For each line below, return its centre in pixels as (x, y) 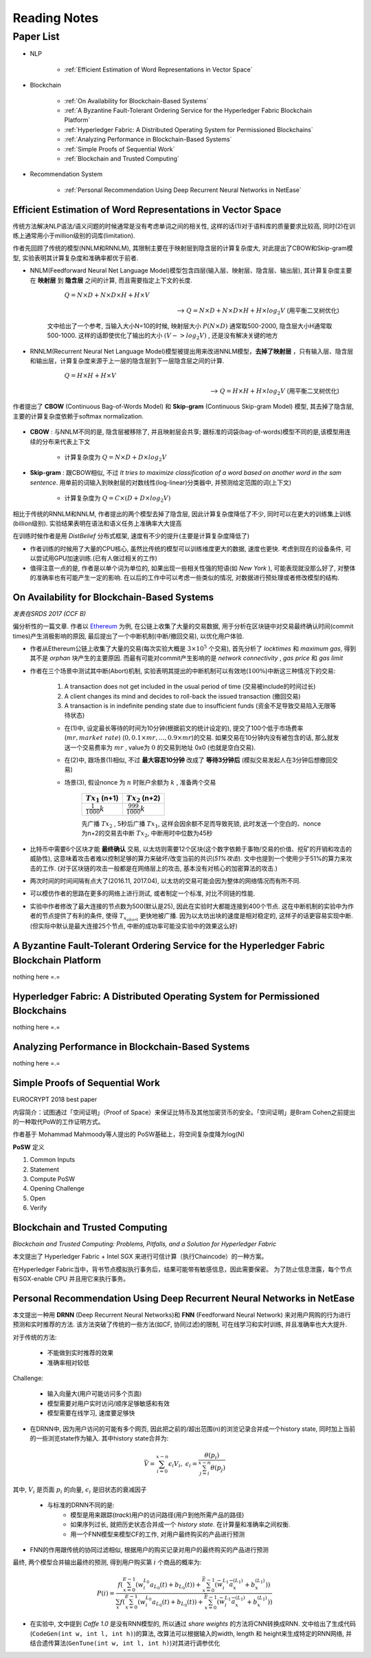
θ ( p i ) (212, 1456)
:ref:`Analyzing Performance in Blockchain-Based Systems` (148, 139)
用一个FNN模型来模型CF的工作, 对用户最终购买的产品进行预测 (158, 1534)
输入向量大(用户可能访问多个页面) (94, 1394)
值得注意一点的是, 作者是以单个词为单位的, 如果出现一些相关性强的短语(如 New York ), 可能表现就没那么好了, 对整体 (193, 568)
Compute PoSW (53, 1179)
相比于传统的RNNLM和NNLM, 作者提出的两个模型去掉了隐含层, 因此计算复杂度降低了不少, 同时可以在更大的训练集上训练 (182, 513)
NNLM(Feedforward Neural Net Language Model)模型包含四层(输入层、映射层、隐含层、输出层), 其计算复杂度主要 (191, 270)
